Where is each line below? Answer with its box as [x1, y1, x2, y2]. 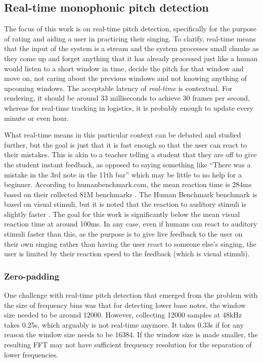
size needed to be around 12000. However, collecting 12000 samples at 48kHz [4, 309, 242, 320]
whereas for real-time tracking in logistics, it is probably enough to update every [4, 102, 253, 113]
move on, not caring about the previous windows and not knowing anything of [4, 73, 247, 83]
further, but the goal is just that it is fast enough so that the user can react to [4, 139, 247, 150]
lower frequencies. [4, 349, 59, 359]
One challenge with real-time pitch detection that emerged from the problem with [4, 290, 258, 300]
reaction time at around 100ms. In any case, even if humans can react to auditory [4, 218, 257, 229]
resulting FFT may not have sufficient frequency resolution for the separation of [4, 339, 252, 350]
